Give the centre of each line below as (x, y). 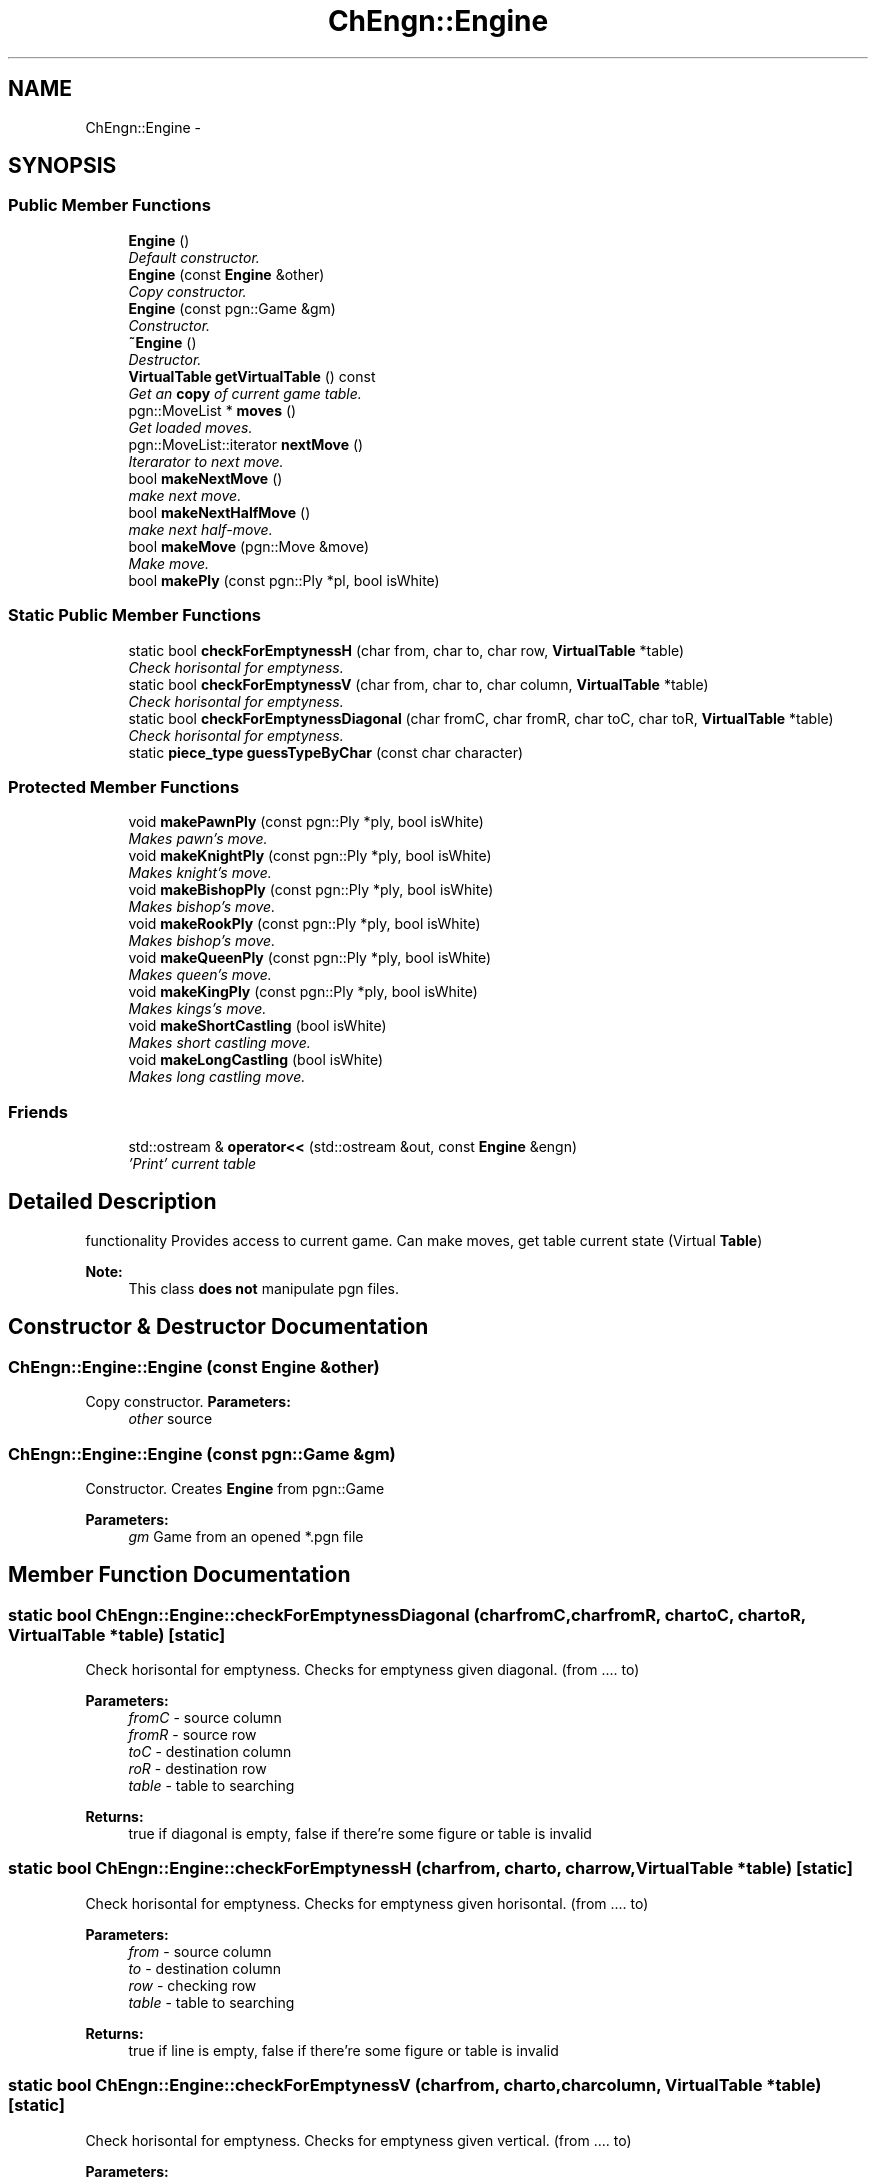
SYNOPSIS (62, 166)
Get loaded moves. (190, 427)
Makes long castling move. (217, 1077)
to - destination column (204, 1968)
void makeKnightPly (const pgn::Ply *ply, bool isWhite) (310, 856)
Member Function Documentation (179, 1575)
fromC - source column (205, 1718)
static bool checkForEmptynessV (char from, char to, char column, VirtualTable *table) (418, 684)
